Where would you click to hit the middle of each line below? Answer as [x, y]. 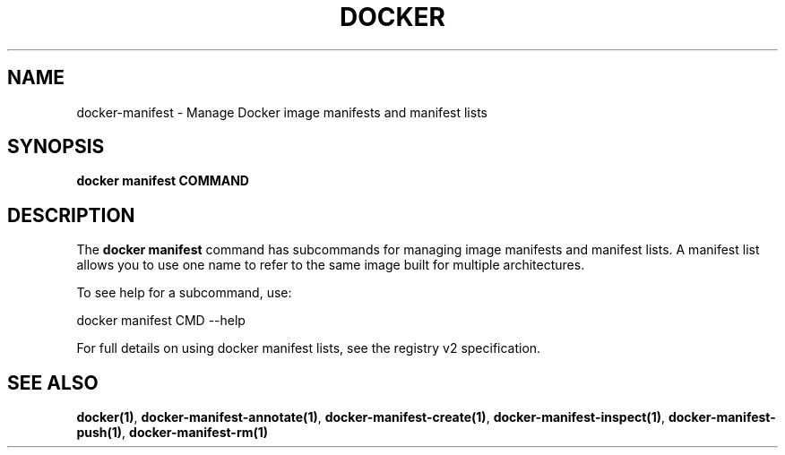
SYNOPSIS [56, 147]
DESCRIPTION [71, 215]
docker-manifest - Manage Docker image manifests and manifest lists [282, 112]
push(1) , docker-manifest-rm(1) [173, 433]
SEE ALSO [53, 382]
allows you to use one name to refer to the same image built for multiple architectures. [331, 265]
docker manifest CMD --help [161, 321]
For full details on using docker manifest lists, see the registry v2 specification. [309, 348]
